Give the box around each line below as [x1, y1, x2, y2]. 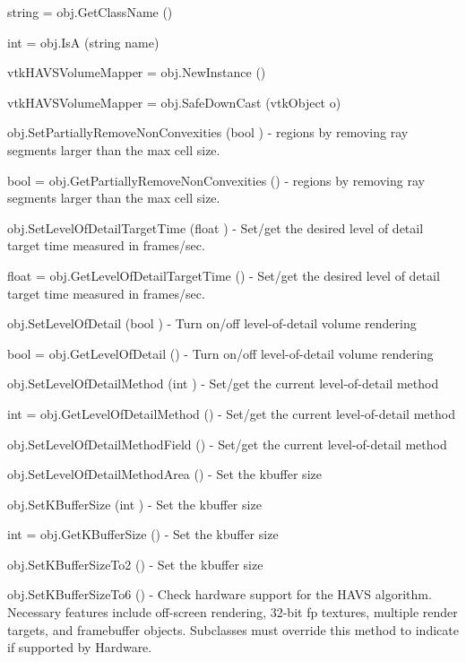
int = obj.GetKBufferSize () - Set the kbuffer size [7, 525, 279, 544]
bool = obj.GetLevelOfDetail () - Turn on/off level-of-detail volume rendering [7, 344, 434, 362]
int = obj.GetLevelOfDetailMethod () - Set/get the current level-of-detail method [7, 404, 455, 422]
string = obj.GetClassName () [7, 3, 173, 21]
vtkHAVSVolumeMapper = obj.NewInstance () [7, 63, 266, 82]
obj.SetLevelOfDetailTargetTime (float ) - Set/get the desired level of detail [7, 218, 424, 237]
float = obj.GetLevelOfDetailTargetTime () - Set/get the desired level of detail [7, 266, 440, 284]
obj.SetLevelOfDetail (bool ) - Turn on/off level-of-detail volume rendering [7, 314, 417, 333]
